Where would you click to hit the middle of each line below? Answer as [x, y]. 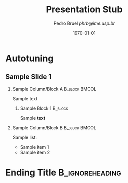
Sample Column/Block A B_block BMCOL [54, 89]
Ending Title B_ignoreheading [63, 173]
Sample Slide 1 [28, 77]
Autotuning [29, 58]
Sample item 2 [35, 152]
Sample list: [24, 137]
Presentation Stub [84, 9]
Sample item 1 [34, 147]
